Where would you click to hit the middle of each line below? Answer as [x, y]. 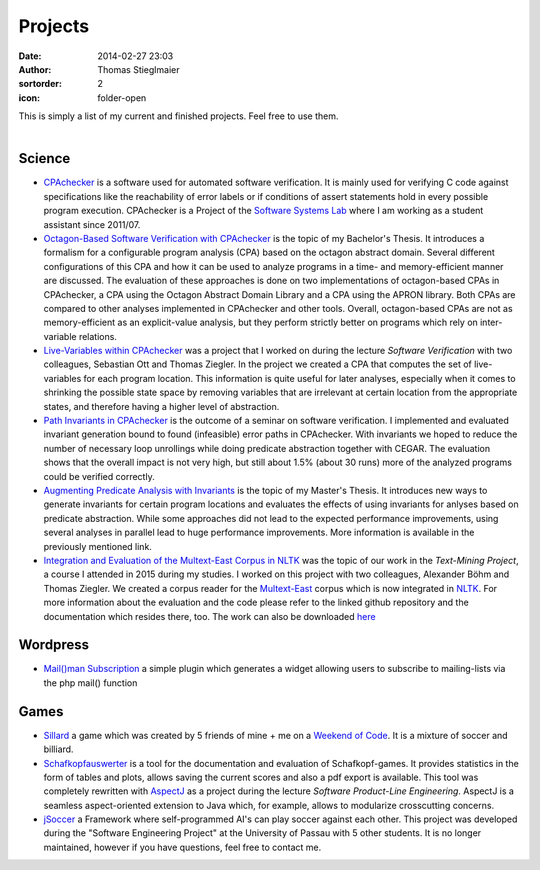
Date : [30, 56]
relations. [97, 336]
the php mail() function [90, 682]
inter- [491, 322]
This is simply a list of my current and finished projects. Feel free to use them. [178, 116]
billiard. [58, 749]
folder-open [122, 97]
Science [44, 158]
